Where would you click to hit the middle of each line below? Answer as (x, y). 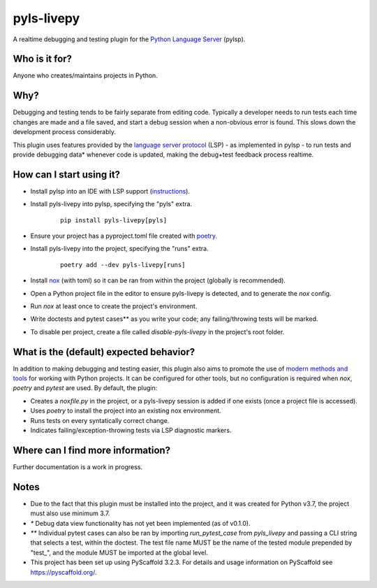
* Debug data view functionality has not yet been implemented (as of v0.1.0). (140, 523)
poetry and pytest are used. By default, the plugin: (85, 388)
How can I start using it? (67, 174)
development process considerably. (65, 132)
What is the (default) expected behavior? (104, 352)
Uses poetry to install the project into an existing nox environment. (126, 411)
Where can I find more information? (92, 450)
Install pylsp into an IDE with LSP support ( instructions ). (110, 191)
